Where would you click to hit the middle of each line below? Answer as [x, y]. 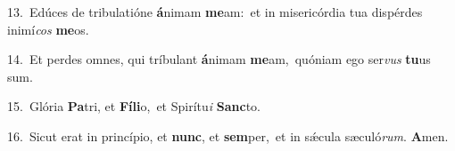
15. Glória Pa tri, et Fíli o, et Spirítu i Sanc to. [134, 106]
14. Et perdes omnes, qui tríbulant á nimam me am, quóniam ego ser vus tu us [219, 59]
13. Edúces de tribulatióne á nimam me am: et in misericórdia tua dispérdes [215, 12]
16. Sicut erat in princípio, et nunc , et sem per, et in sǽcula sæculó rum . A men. [228, 135]
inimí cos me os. [48, 29]
